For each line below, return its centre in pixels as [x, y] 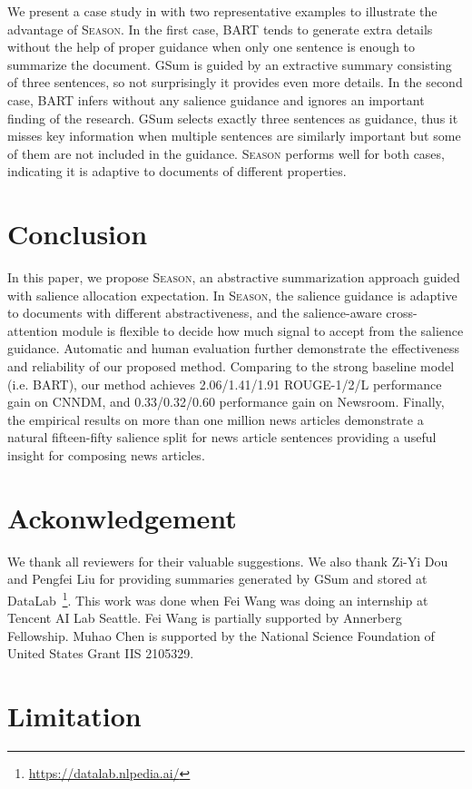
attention [33, 330]
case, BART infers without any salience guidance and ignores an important [216, 99]
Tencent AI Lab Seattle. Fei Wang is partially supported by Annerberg [205, 618]
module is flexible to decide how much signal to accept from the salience [263, 330]
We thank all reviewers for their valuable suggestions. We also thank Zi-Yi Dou [228, 561]
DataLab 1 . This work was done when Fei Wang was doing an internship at [218, 598]
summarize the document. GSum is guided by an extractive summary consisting [230, 64]
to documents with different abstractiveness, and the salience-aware [195, 313]
